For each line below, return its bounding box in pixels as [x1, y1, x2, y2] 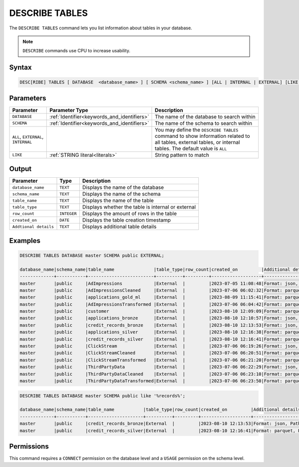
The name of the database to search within [154, 113, 256, 120]
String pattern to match [154, 151, 209, 158]
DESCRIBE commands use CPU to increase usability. [22, 48, 131, 54]
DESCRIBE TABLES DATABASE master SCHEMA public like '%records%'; [19, 393, 185, 398]
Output [9, 165, 32, 173]
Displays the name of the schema [82, 191, 161, 198]
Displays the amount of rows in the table [82, 210, 177, 217]
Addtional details [12, 224, 54, 229]
